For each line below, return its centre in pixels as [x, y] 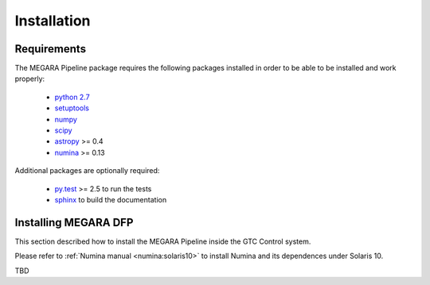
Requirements [51, 49]
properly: [30, 79]
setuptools [72, 108]
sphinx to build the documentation [111, 199]
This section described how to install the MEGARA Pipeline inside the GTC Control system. [163, 241]
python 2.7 [72, 97]
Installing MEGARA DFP [74, 222]
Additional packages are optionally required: [87, 171]
